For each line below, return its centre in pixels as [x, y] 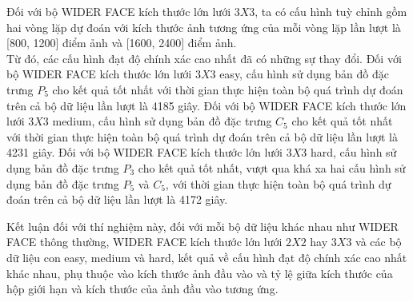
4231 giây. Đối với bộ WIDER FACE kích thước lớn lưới [144, 152]
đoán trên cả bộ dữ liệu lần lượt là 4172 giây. [117, 199]
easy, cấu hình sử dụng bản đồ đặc [304, 74]
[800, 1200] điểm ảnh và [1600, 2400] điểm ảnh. [122, 43]
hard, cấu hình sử [353, 152]
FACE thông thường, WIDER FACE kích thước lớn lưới [144, 242]
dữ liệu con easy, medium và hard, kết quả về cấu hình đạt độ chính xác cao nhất [207, 257]
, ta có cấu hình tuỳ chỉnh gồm [331, 11]
